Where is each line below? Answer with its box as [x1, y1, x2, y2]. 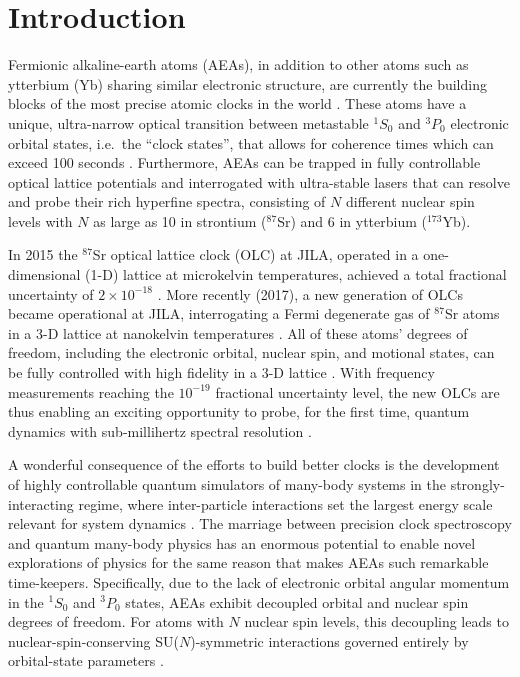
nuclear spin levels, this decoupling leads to [244, 611, 509, 632]
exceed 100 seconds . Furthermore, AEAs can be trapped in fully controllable [8, 152, 481, 173]
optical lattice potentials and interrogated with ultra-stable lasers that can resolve [8, 171, 510, 192]
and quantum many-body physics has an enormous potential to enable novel [8, 532, 476, 553]
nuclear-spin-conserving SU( [8, 630, 179, 651]
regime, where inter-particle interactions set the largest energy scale [78, 493, 493, 514]
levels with [8, 210, 73, 231]
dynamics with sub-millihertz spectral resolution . [8, 420, 312, 441]
